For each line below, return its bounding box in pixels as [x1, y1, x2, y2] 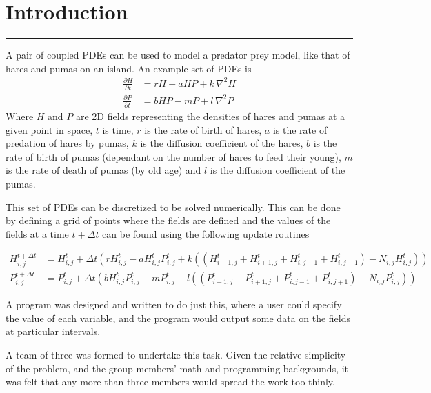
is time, [102, 122, 134, 137]
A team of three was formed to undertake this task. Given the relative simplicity [6, 347, 346, 362]
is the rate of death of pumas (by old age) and [6, 163, 201, 177]
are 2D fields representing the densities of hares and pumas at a [75, 109, 345, 123]
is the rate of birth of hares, [144, 122, 262, 137]
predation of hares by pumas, [6, 136, 129, 150]
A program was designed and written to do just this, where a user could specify [6, 297, 342, 312]
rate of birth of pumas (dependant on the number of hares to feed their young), [6, 149, 341, 163]
